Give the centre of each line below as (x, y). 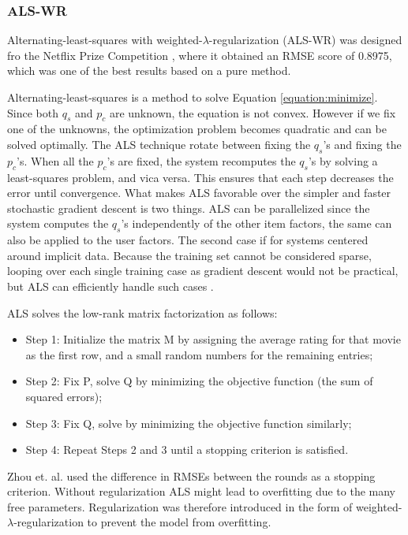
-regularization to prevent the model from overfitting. (142, 522)
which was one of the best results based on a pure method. (149, 71)
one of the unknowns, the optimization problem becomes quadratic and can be (197, 129)
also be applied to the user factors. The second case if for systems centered (188, 240)
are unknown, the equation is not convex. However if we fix (253, 112)
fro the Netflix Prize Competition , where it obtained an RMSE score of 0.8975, (200, 55)
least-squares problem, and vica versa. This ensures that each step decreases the (200, 177)
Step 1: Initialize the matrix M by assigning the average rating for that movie (213, 339)
